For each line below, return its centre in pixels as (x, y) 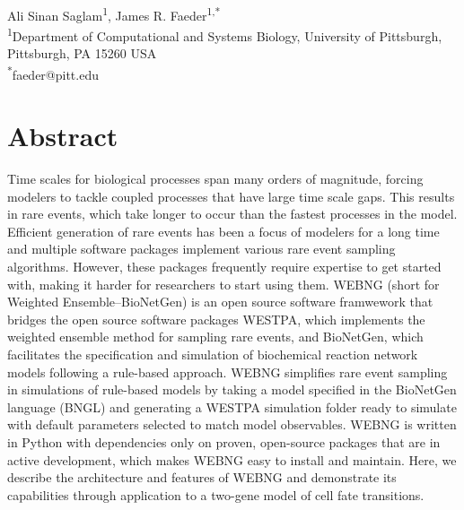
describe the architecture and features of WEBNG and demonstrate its (202, 477)
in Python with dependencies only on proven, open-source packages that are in (224, 441)
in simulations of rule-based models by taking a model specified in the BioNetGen (232, 389)
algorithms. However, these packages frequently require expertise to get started (224, 267)
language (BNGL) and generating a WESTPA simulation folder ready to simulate (232, 406)
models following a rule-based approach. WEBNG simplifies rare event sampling (228, 372)
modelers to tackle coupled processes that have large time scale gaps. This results (231, 196)
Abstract (63, 136)
